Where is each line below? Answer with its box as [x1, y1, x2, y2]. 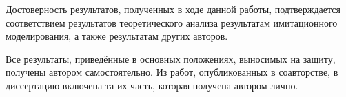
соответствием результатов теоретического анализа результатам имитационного [6, 15, 338, 29]
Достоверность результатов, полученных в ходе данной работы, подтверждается [6, 2, 340, 16]
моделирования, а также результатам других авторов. [6, 29, 228, 43]
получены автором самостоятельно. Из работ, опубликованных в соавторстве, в [6, 65, 338, 79]
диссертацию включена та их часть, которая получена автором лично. [6, 78, 298, 92]
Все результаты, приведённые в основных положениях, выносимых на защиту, [6, 51, 336, 66]
